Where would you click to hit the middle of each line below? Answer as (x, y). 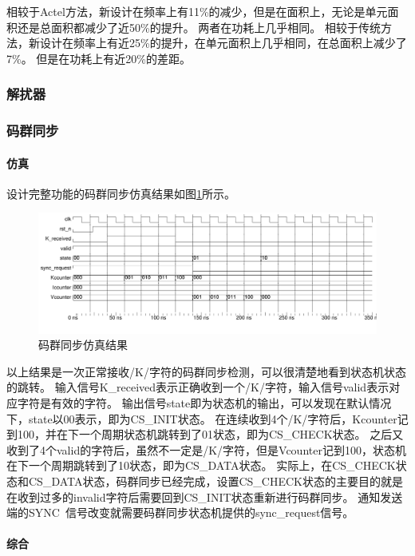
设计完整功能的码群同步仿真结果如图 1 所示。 (121, 193)
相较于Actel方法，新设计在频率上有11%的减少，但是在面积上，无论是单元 (197, 11)
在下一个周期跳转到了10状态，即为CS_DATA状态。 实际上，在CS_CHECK (201, 465)
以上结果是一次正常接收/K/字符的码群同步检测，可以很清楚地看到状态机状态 (206, 371)
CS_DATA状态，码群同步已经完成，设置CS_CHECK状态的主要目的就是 (216, 481)
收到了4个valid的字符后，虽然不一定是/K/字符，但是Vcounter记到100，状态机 (206, 449)
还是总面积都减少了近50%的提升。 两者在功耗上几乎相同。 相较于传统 (199, 27)
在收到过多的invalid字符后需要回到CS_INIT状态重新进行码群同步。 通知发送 (205, 496)
